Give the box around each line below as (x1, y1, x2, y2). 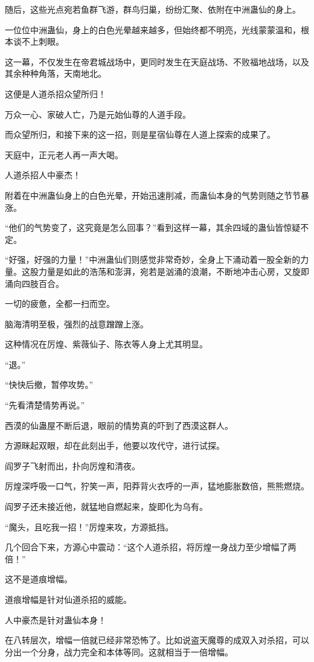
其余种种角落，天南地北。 (5, 67, 106, 80)
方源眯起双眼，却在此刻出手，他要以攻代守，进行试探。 (5, 439, 225, 452)
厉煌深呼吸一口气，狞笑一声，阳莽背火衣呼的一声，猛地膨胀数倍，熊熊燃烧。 (5, 480, 309, 492)
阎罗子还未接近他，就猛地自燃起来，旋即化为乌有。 (5, 500, 208, 513)
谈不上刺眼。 (13, 35, 64, 48)
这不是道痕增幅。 (5, 573, 72, 585)
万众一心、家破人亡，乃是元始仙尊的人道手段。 (5, 108, 191, 120)
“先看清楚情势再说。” (5, 399, 85, 411)
